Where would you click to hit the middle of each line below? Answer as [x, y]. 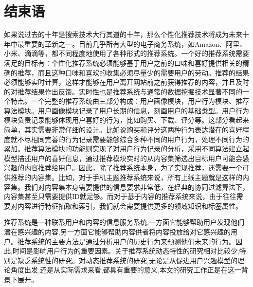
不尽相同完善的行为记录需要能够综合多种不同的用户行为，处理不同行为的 [133, 139]
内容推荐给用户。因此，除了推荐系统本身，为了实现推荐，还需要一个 [133, 168]
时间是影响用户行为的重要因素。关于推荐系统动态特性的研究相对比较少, [126, 251]
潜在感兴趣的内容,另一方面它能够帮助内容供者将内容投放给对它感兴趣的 [117, 232]
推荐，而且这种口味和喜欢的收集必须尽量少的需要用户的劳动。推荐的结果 [133, 72]
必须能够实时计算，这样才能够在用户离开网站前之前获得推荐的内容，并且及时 [126, 82]
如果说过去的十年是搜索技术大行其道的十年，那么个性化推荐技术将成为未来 [123, 34]
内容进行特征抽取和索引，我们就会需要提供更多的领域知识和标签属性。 [130, 206]
